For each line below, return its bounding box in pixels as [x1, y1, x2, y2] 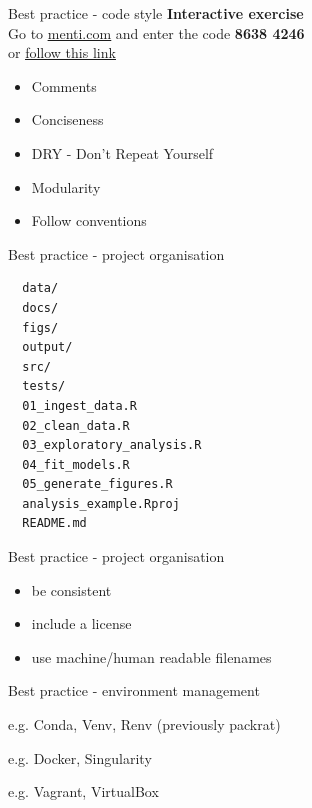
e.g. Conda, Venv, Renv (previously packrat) [8, 714, 281, 735]
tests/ [22, 379, 66, 394]
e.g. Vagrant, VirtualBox [8, 781, 159, 802]
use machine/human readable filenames [31, 646, 272, 667]
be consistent [31, 579, 112, 600]
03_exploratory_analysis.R [22, 438, 202, 453]
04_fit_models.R [22, 457, 130, 472]
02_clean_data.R [22, 418, 130, 433]
